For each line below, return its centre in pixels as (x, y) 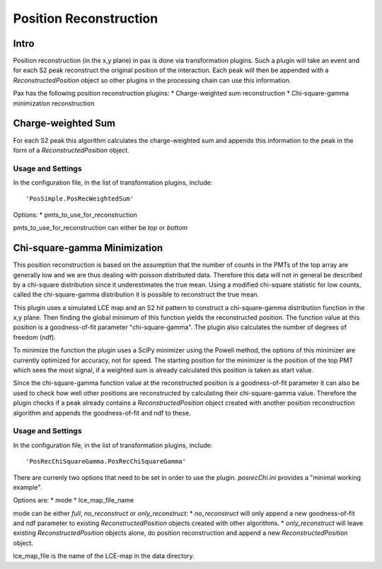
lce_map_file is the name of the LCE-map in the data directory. (104, 556)
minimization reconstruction (54, 103)
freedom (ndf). (34, 337)
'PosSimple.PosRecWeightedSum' (80, 199)
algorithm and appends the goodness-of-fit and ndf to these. (102, 413)
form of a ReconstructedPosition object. (71, 150)
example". (28, 487)
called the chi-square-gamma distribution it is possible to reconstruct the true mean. (136, 294)
